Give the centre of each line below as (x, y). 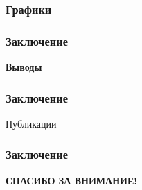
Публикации (31, 123)
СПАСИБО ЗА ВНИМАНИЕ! (72, 180)
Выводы (24, 67)
